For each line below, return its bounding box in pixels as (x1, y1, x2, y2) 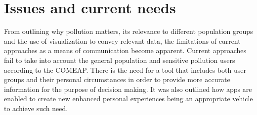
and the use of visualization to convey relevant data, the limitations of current (4, 35, 241, 46)
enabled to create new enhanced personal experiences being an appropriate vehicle (4, 93, 253, 104)
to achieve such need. (4, 103, 68, 113)
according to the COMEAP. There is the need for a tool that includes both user (4, 64, 247, 75)
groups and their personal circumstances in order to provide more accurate (4, 74, 230, 85)
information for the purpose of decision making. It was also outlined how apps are (4, 84, 252, 94)
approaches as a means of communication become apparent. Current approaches (4, 45, 247, 56)
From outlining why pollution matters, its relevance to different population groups (4, 26, 253, 36)
